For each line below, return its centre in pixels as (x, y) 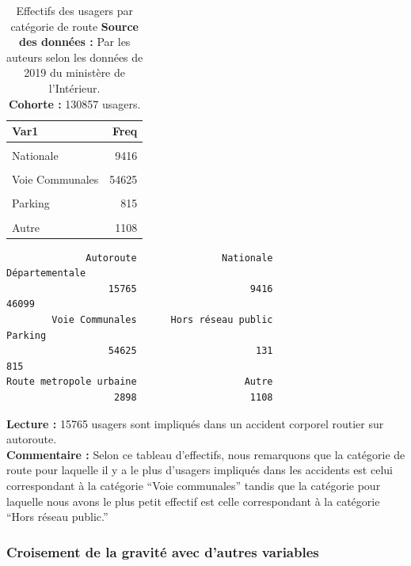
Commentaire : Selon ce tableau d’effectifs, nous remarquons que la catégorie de (206, 454)
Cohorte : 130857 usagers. (74, 103)
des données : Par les (74, 42)
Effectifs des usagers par (74, 10)
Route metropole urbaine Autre (140, 382)
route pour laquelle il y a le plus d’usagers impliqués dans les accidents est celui (200, 470)
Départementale (46, 274)
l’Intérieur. (74, 87)
